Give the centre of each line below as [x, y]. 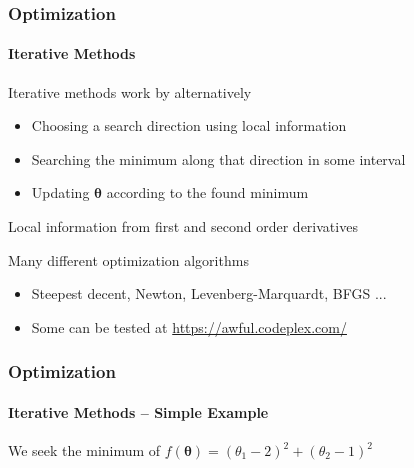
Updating [60, 192]
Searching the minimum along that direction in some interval [218, 158]
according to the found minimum [207, 192]
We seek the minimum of [84, 450]
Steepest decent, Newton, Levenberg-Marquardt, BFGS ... [209, 293]
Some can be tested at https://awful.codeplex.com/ [189, 326]
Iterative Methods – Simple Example [138, 411]
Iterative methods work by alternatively [130, 91]
